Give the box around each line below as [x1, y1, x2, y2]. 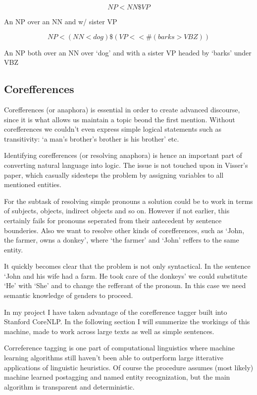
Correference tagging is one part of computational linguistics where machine [4, 343, 235, 353]
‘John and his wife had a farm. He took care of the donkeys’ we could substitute [4, 270, 248, 281]
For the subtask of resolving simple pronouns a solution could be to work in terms [4, 196, 253, 206]
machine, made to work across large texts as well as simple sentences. [4, 326, 214, 336]
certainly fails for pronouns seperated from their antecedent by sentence [4, 215, 222, 225]
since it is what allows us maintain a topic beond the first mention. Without [4, 114, 235, 124]
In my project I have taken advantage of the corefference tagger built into [4, 306, 227, 317]
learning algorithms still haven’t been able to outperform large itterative [4, 352, 223, 363]
